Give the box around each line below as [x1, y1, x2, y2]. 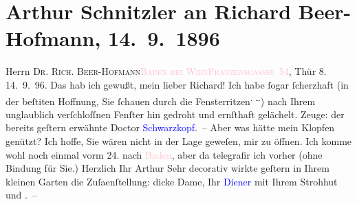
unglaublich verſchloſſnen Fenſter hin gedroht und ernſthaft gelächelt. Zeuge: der [6, 106, 345, 121]
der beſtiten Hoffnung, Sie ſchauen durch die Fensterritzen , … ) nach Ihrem [6, 91, 316, 108]
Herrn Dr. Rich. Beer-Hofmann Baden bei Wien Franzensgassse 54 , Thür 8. [6, 64, 327, 78]
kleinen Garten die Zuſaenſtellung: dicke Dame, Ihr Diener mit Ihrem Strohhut [6, 174, 338, 188]
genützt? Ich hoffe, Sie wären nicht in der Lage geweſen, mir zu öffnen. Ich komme [6, 133, 352, 148]
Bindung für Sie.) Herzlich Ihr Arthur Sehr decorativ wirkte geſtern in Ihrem [6, 161, 329, 175]
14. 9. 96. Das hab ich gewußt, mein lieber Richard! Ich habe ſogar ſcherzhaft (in [6, 77, 349, 91]
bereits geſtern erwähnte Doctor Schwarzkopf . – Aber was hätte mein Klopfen [6, 120, 335, 135]
